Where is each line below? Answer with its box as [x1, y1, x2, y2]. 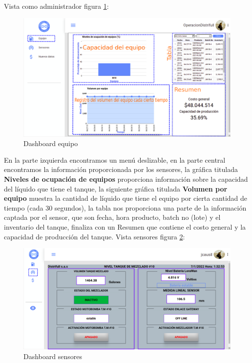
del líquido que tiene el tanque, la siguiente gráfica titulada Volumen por [4, 183, 228, 193]
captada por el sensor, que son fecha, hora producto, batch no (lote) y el [4, 212, 221, 222]
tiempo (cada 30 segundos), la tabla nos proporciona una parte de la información [4, 202, 247, 213]
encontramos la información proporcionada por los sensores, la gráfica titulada [4, 164, 238, 174]
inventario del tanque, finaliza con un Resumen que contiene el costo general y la [4, 221, 246, 232]
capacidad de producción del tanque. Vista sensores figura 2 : [4, 231, 185, 241]
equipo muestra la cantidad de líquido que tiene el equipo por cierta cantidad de [4, 193, 248, 203]
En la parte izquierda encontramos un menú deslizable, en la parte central [4, 154, 226, 165]
